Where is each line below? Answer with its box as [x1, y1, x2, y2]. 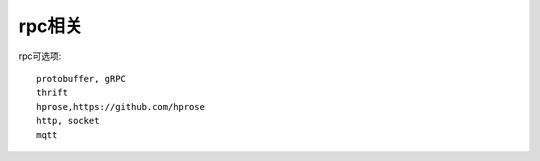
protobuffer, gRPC [36, 73, 127, 84]
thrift [36, 87, 69, 99]
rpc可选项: [18, 50, 62, 62]
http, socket [36, 115, 100, 127]
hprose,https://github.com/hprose [36, 101, 205, 112]
